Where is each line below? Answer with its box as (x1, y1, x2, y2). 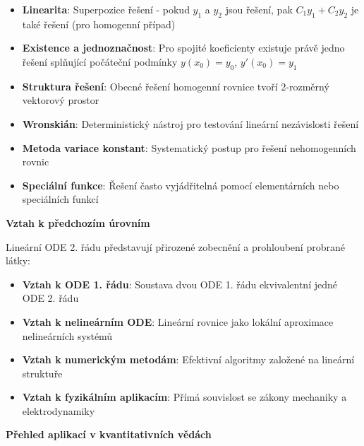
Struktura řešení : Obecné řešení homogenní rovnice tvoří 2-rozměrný (22, 78, 329, 93)
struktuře (22, 365, 63, 380)
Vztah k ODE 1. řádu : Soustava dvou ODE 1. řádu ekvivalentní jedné (22, 276, 337, 291)
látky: (6, 253, 31, 268)
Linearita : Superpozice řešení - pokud (22, 2, 190, 16)
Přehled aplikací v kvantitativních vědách (6, 427, 212, 442)
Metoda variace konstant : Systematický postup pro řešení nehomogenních (22, 140, 356, 155)
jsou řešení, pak (225, 2, 293, 16)
